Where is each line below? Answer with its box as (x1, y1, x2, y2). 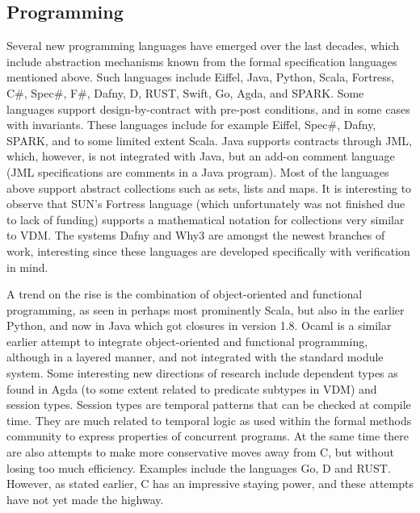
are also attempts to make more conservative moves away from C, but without (6, 444, 394, 461)
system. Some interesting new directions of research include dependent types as (6, 365, 398, 382)
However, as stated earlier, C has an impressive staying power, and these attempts (6, 475, 414, 492)
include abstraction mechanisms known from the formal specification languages (6, 52, 397, 69)
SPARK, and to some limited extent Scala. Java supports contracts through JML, (6, 131, 412, 148)
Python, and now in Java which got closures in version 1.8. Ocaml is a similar (6, 317, 392, 334)
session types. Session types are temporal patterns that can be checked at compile (6, 396, 411, 413)
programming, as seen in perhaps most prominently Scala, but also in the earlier (6, 301, 405, 318)
